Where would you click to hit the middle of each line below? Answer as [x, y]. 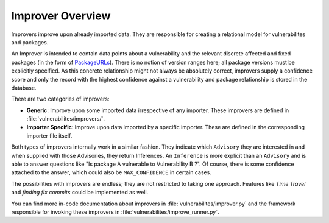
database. [24, 88]
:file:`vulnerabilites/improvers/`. [65, 119]
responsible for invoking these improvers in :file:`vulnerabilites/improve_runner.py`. [115, 212]
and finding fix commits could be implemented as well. [80, 193]
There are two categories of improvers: [60, 99]
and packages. [30, 42]
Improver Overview [61, 16]
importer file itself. [49, 136]
